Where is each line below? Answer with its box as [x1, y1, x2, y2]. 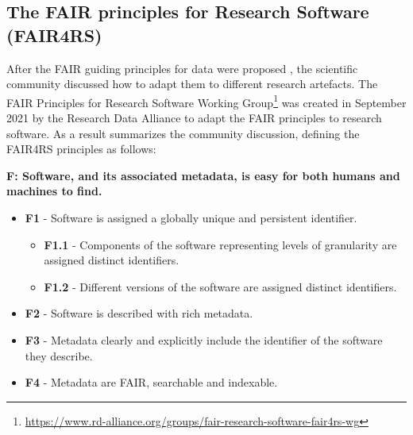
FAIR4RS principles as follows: [6, 141, 156, 157]
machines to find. [6, 183, 102, 199]
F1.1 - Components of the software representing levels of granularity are [44, 236, 397, 252]
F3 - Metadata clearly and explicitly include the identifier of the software [25, 331, 383, 348]
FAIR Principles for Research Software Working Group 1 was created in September [6, 91, 407, 110]
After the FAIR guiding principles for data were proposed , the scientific [6, 60, 358, 76]
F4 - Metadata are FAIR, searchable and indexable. [25, 374, 278, 391]
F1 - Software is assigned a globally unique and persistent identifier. [25, 210, 357, 225]
